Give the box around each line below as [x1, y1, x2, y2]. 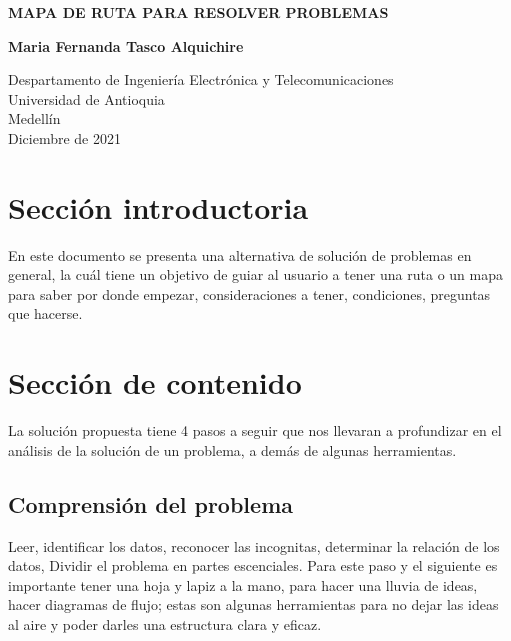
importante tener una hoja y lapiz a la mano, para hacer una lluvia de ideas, [8, 574, 478, 595]
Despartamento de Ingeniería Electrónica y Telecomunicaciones [8, 69, 394, 90]
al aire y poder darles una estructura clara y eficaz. [8, 613, 322, 634]
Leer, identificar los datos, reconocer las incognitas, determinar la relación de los [8, 535, 500, 556]
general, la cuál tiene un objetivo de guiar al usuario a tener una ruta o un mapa [8, 264, 503, 285]
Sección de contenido [8, 362, 302, 403]
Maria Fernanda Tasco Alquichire [8, 35, 244, 56]
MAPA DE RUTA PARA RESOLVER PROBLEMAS [8, 2, 389, 22]
